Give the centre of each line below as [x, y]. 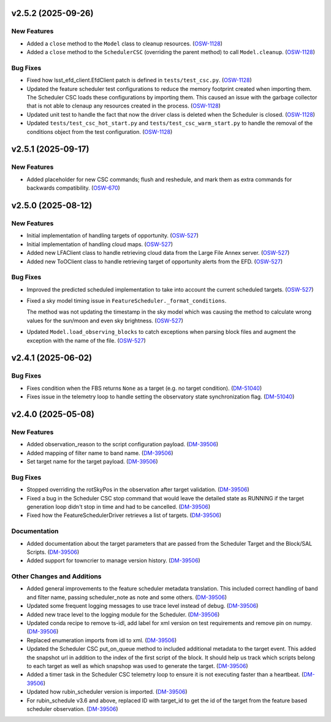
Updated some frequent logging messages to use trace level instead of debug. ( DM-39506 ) [143, 606]
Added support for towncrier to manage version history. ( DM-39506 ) [113, 561]
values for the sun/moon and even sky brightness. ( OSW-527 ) [105, 320]
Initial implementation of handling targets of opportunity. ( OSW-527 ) [113, 236]
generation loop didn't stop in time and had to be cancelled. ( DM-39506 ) [119, 507]
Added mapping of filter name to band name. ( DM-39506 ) [100, 453]
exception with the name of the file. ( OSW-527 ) [86, 340]
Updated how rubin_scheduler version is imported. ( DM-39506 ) [107, 692]
